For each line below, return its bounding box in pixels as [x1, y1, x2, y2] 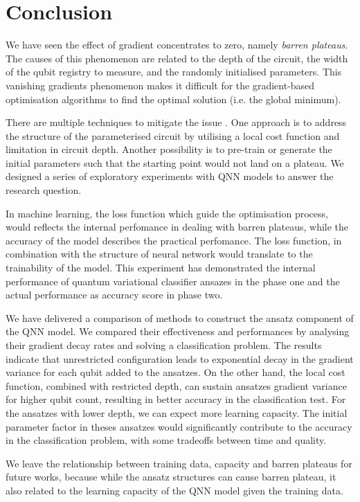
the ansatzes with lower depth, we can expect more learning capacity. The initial [6, 405, 348, 420]
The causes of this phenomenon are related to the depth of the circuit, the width [6, 51, 348, 65]
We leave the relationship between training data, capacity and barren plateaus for [6, 456, 352, 470]
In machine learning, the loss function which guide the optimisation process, [6, 206, 328, 220]
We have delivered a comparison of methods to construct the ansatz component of [6, 310, 354, 325]
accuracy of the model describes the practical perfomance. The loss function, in [6, 233, 342, 247]
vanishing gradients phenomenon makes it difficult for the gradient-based [6, 78, 315, 92]
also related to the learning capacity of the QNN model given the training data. [6, 483, 343, 497]
